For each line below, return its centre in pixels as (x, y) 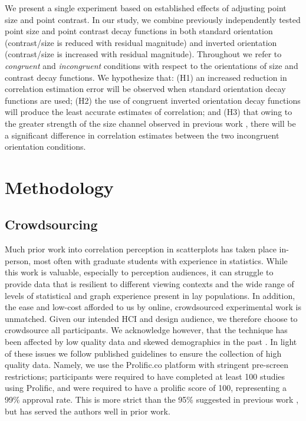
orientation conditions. (45, 147)
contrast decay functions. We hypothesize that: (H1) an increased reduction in (146, 77)
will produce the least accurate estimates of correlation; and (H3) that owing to (149, 112)
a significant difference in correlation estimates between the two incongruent (142, 135)
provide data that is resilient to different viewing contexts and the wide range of (149, 284)
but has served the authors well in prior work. (88, 411)
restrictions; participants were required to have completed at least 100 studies (145, 376)
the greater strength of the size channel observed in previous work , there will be (150, 123)
